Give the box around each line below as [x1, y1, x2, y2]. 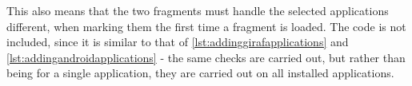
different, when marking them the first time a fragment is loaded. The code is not [6, 18, 406, 34]
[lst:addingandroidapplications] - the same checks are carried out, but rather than [6, 49, 406, 65]
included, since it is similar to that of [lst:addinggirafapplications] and [6, 33, 349, 50]
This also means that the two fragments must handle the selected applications [6, 2, 389, 18]
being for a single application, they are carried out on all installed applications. [6, 64, 394, 81]
